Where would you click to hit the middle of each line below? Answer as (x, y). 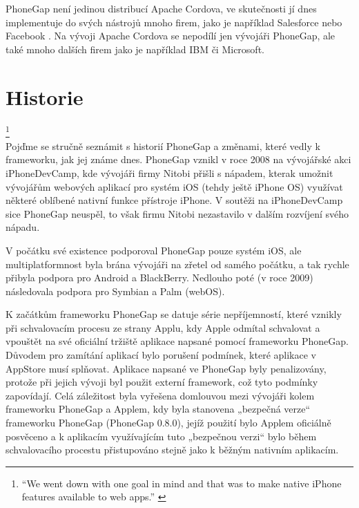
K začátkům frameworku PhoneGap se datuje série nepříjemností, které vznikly (174, 314)
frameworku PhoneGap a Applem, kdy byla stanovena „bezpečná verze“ (158, 409)
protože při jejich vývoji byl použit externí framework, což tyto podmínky (162, 382)
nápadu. (23, 227)
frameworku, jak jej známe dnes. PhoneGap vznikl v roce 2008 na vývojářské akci (178, 159)
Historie (45, 96)
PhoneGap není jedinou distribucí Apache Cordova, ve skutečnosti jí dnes (161, 8)
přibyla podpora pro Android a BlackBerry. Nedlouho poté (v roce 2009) (159, 277)
